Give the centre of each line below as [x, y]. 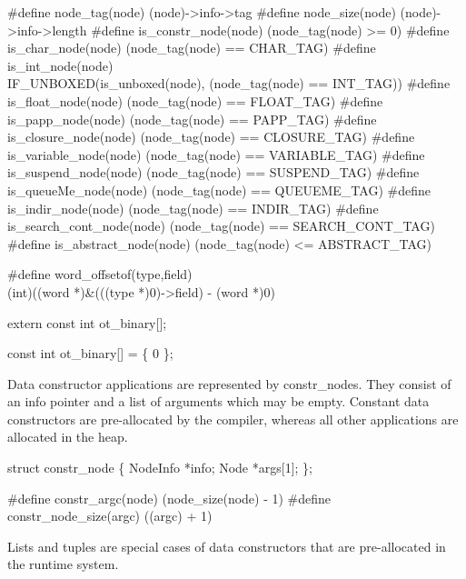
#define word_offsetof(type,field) [100, 274]
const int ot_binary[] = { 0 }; [90, 353]
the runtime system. [63, 564]
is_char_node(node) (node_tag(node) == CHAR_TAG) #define [192, 48]
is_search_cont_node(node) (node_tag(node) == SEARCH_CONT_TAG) [221, 226]
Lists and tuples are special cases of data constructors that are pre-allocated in [227, 546]
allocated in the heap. [68, 437]
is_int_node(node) [60, 65]
